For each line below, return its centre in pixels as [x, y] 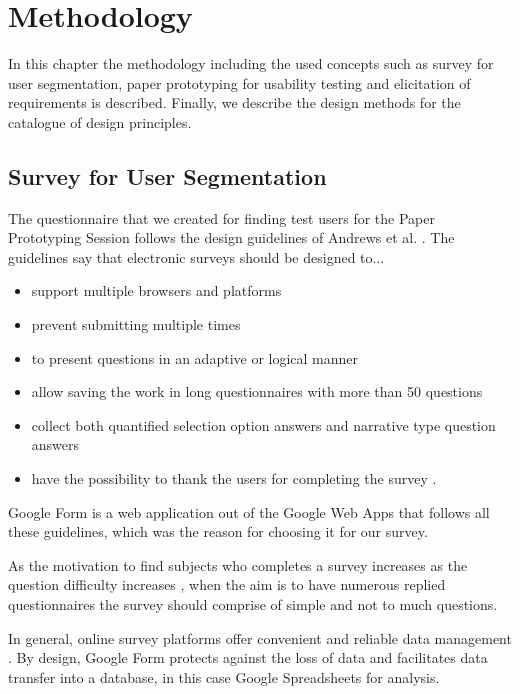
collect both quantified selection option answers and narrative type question [263, 424]
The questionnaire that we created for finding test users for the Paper [221, 217]
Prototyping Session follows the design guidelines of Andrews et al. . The [231, 237]
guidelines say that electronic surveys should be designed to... [196, 256]
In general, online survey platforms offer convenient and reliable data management [260, 637]
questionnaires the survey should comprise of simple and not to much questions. [253, 604]
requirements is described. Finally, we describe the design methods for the [234, 102]
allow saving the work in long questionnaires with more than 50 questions [257, 391]
